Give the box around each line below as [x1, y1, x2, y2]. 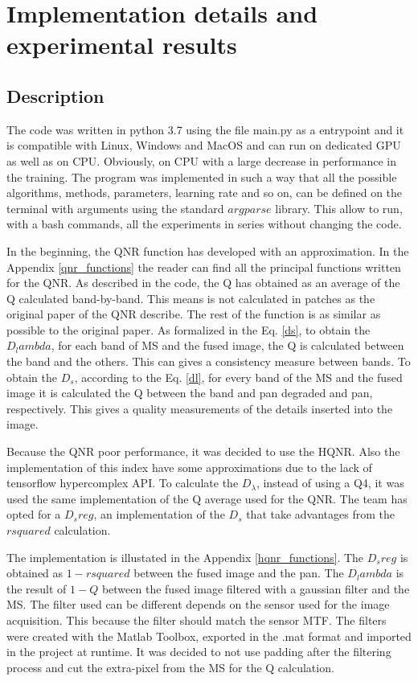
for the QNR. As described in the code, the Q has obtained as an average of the [6, 274, 400, 291]
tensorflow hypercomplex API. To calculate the [6, 474, 239, 491]
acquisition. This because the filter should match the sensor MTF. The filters [6, 611, 387, 628]
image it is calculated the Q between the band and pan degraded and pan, [6, 384, 373, 401]
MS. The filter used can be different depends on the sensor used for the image [6, 596, 390, 613]
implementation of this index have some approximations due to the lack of [6, 458, 372, 475]
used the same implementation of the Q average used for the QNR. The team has [6, 490, 408, 507]
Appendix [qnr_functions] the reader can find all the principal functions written [6, 258, 401, 275]
